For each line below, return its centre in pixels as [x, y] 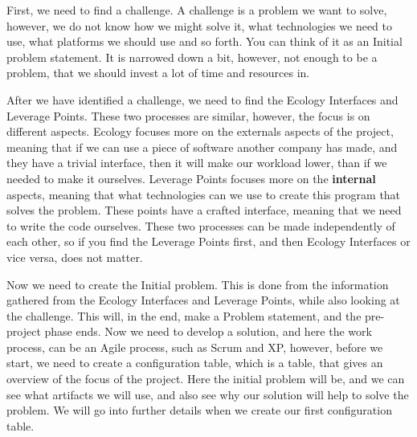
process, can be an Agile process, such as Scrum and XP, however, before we [195, 347]
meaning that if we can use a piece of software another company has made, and [202, 147]
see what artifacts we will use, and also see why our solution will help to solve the [208, 394]
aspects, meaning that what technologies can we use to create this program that [204, 194]
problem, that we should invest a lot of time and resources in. [158, 73]
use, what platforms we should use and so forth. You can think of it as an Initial [204, 41]
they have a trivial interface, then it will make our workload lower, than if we [197, 163]
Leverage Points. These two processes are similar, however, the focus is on [188, 115]
